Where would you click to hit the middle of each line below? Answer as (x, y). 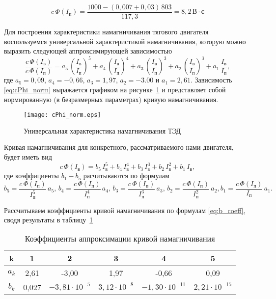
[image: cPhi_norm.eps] (62, 115)
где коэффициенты (31, 176)
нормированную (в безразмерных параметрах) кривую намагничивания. (111, 99)
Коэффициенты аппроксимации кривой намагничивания (120, 238)
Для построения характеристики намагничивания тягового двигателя (106, 32)
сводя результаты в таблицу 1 (49, 220)
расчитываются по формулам (126, 176)
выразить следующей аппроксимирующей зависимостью (88, 51)
